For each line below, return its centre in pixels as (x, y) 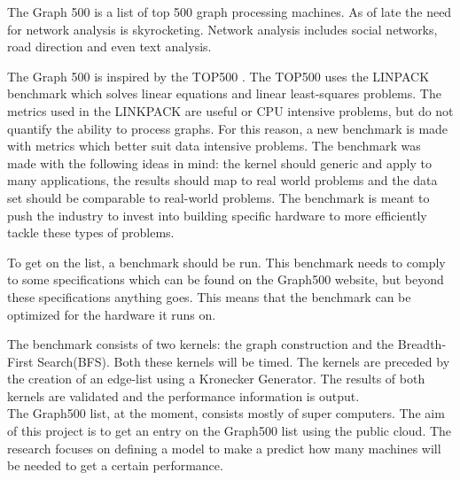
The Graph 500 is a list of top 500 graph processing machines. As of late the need (230, 12)
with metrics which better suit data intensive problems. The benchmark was (214, 146)
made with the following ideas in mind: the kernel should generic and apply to (219, 163)
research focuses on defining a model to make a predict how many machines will (224, 448)
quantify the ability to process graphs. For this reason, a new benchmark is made (228, 128)
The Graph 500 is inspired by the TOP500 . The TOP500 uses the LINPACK (218, 76)
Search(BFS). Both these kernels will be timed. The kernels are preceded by (244, 361)
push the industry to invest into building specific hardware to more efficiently (217, 215)
